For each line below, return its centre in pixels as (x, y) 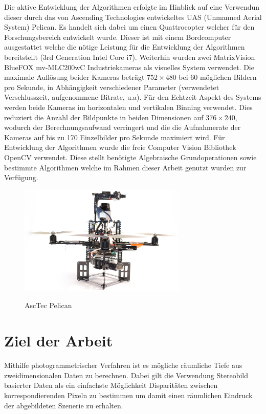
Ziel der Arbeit (59, 341)
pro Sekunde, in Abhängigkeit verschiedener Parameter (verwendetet (112, 87)
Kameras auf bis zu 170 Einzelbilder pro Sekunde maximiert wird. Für (115, 137)
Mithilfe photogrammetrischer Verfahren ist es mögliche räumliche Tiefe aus (123, 365)
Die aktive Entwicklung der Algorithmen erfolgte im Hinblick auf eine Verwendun (132, 7)
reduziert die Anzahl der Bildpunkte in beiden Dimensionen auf (104, 117)
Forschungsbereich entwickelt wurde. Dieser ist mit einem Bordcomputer (118, 37)
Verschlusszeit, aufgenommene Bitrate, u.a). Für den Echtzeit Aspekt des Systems (133, 97)
